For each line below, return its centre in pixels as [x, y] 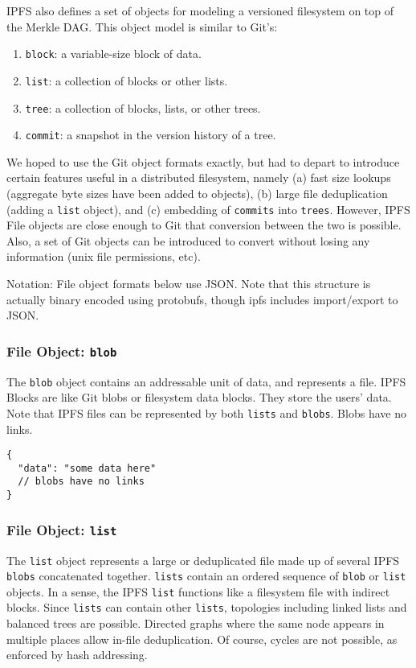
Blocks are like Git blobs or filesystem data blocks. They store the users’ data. [199, 397]
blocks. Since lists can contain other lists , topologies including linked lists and [207, 607]
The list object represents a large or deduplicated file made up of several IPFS [203, 560]
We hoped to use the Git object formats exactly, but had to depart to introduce [203, 161]
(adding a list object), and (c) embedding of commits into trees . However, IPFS [208, 209]
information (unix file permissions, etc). [104, 256]
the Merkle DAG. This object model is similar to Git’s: [142, 26]
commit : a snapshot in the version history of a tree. [151, 135]
